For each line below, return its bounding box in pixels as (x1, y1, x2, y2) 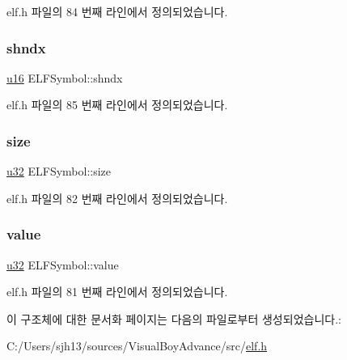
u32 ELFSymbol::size (6, 163, 112, 180)
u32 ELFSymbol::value (6, 256, 119, 273)
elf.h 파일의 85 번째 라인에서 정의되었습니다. (6, 96, 228, 113)
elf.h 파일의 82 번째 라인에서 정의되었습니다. (6, 189, 228, 206)
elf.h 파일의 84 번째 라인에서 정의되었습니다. (6, 3, 228, 19)
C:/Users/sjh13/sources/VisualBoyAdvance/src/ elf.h (6, 337, 268, 354)
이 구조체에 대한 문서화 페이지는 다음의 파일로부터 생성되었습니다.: (6, 310, 341, 327)
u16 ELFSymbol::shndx (6, 69, 123, 86)
